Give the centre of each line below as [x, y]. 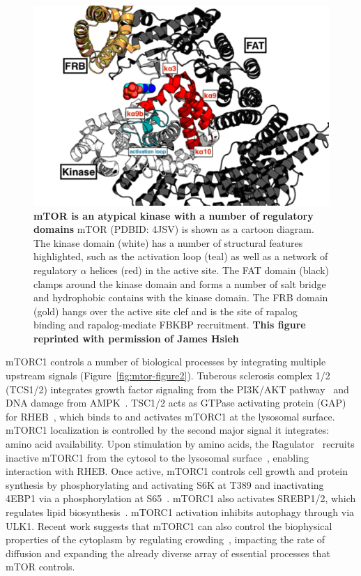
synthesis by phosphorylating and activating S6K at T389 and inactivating [165, 484]
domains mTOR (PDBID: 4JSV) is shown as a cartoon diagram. [174, 229]
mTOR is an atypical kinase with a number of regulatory [174, 215]
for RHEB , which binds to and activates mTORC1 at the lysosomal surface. [170, 416]
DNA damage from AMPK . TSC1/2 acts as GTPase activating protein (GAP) [176, 403]
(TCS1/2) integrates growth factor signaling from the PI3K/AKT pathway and [177, 389]
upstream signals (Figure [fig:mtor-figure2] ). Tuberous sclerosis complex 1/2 [168, 376]
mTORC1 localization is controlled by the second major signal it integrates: [168, 430]
